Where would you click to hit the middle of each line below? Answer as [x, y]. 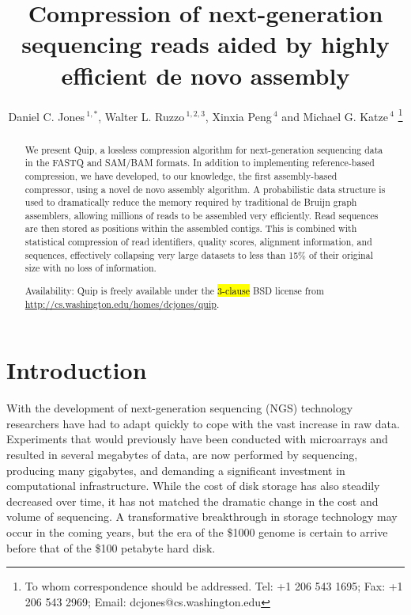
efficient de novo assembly [205, 75]
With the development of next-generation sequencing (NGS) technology [180, 408]
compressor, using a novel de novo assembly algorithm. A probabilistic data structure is [205, 189]
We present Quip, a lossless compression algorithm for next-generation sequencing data [204, 149]
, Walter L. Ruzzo [141, 116]
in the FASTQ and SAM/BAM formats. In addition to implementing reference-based [200, 163]
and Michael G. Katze [335, 116]
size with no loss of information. [90, 268]
